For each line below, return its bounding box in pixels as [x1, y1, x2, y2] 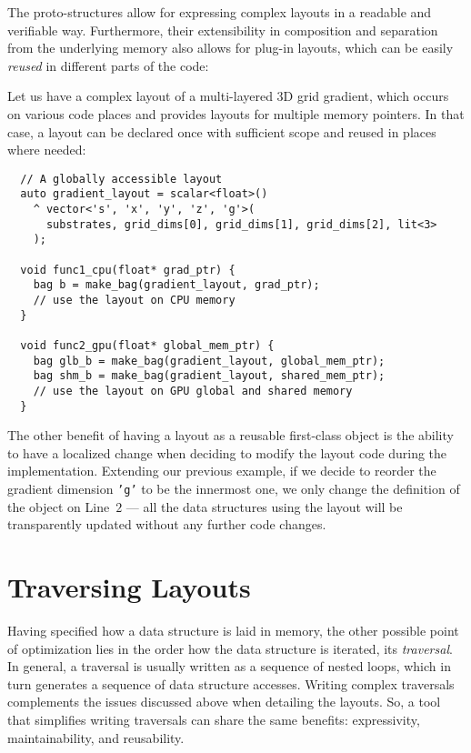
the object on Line [7, 497, 110, 516]
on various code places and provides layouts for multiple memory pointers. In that [7, 104, 465, 123]
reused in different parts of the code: [7, 55, 209, 75]
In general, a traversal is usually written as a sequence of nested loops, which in [7, 657, 451, 676]
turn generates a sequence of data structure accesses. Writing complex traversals [7, 674, 455, 693]
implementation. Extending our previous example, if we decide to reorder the [7, 461, 436, 480]
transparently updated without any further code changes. [7, 515, 326, 534]
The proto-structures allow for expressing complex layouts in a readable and [7, 3, 432, 21]
